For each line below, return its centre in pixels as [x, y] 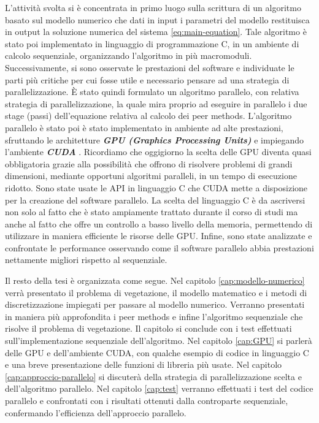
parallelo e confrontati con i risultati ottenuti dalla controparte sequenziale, [147, 400]
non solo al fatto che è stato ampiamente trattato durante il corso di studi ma [152, 212]
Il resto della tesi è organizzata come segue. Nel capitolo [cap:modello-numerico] [155, 280]
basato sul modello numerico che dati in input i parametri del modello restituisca [157, 19]
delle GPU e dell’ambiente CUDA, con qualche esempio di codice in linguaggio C [157, 352]
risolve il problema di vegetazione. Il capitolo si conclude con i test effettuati [148, 328]
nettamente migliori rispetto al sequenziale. [86, 260]
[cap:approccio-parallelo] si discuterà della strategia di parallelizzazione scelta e [153, 376]
